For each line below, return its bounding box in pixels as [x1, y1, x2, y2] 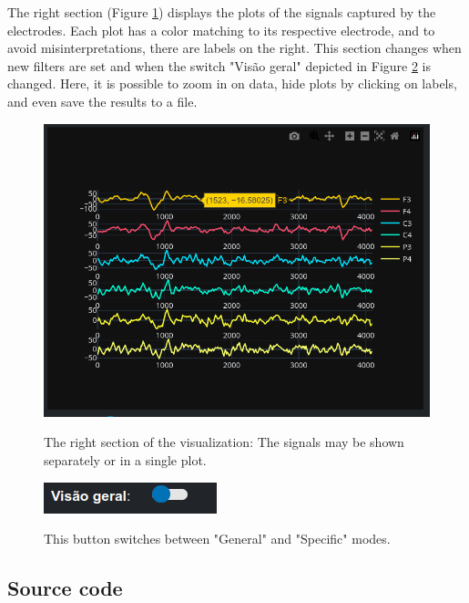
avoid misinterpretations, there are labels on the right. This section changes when [7, 38, 462, 57]
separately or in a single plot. [44, 451, 207, 470]
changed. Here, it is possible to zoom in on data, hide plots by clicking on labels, [7, 74, 457, 93]
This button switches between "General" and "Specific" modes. [44, 529, 391, 548]
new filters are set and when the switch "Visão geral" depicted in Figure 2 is [7, 56, 432, 75]
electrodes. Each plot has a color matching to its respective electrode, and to [7, 20, 435, 39]
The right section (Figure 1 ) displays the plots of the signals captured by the [7, 3, 436, 21]
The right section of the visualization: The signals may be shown [44, 432, 404, 452]
